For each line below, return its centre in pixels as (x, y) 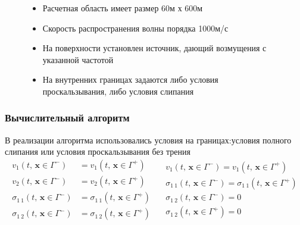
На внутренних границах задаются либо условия (130, 79)
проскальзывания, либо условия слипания (118, 91)
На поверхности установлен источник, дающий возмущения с (154, 48)
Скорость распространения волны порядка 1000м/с (135, 28)
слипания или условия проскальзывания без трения (98, 151)
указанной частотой (78, 59)
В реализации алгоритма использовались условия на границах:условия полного (148, 140)
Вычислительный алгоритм (67, 118)
